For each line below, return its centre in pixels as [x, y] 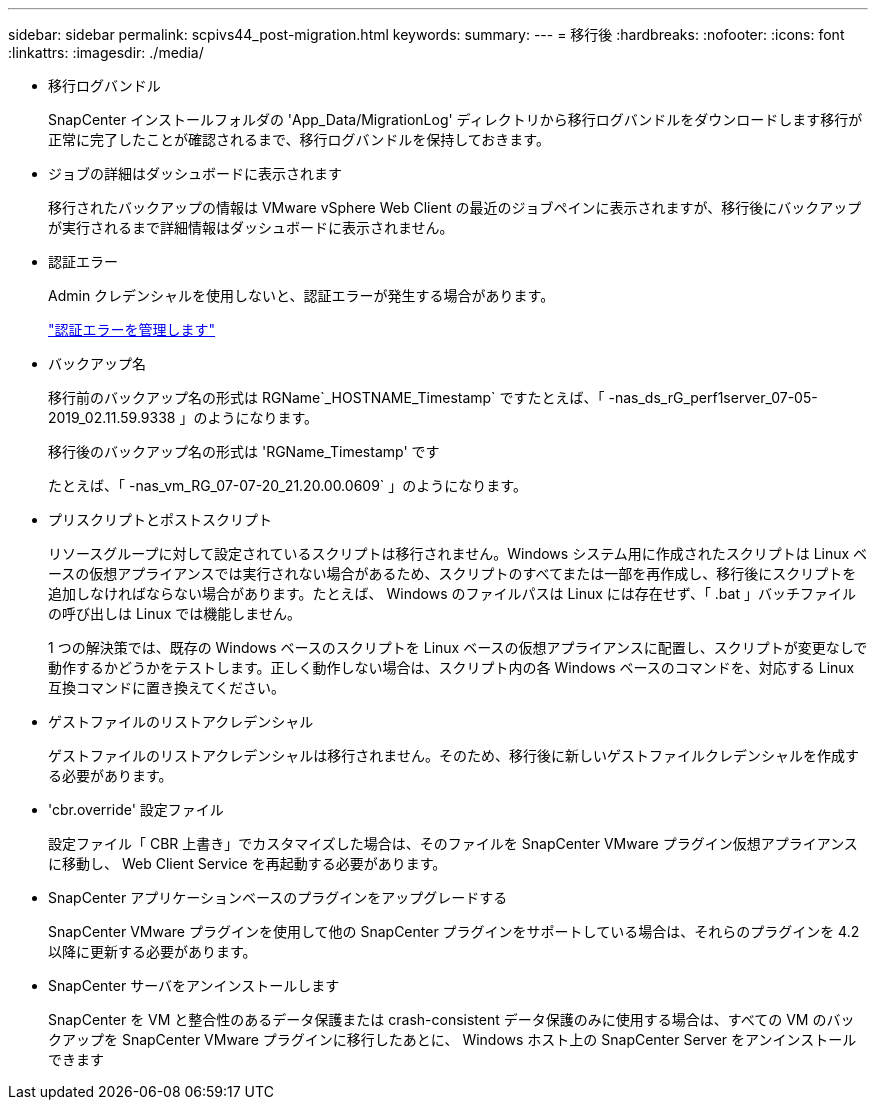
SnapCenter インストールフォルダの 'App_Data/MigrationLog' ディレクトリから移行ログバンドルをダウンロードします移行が [455, 119]
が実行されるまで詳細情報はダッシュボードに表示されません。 [251, 227]
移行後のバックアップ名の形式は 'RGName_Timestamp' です [244, 451]
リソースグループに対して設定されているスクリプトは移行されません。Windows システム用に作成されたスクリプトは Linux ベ [458, 553]
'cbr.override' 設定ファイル [136, 809]
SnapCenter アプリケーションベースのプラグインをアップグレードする [278, 897]
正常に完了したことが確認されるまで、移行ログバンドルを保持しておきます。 [299, 139]
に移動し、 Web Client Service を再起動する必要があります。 [247, 863]
